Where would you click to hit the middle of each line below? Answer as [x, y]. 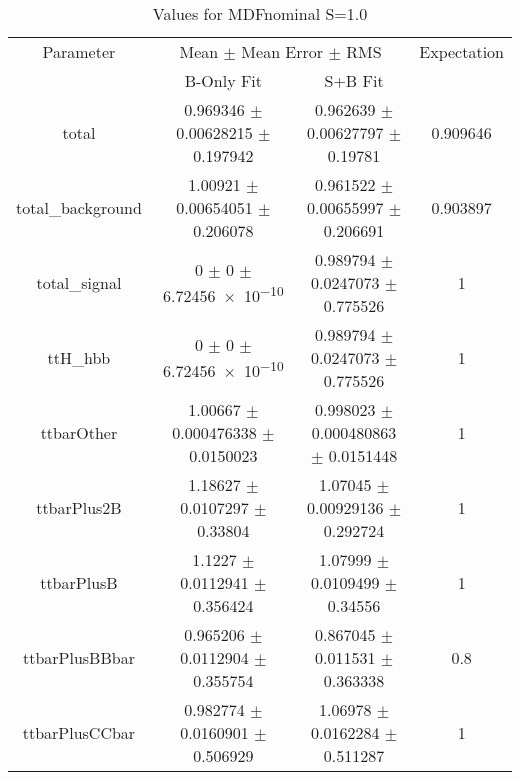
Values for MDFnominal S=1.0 [260, 13]
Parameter [79, 51]
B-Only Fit [223, 80]
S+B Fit [354, 80]
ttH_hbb [79, 357]
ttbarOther [79, 432]
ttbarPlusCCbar [79, 732]
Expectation [461, 51]
